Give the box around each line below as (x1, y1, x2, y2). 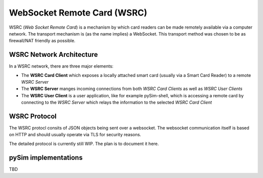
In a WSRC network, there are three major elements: (9, 63, 114, 69)
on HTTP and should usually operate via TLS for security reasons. (9, 132, 141, 138)
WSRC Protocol (9, 112, 57, 120)
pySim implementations (9, 153, 83, 161)
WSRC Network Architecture (9, 51, 98, 59)
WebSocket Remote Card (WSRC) (9, 7, 148, 18)
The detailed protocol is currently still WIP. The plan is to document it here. (9, 141, 159, 146)
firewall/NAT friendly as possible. (9, 38, 75, 44)
